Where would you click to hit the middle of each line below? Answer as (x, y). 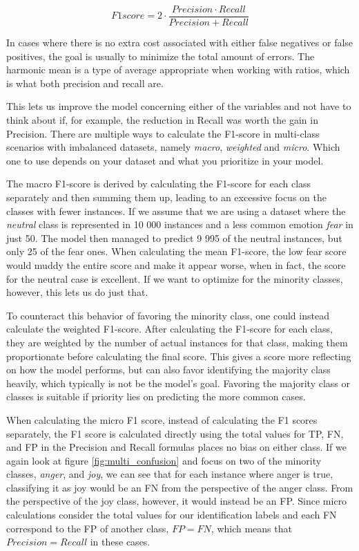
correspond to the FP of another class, (88, 528)
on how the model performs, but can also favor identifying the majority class (168, 370)
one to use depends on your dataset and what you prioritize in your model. (165, 160)
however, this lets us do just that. (77, 292)
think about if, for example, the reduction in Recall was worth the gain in (162, 120)
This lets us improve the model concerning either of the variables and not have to (179, 106)
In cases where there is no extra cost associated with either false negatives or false (180, 43)
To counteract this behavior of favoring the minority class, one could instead (168, 315)
